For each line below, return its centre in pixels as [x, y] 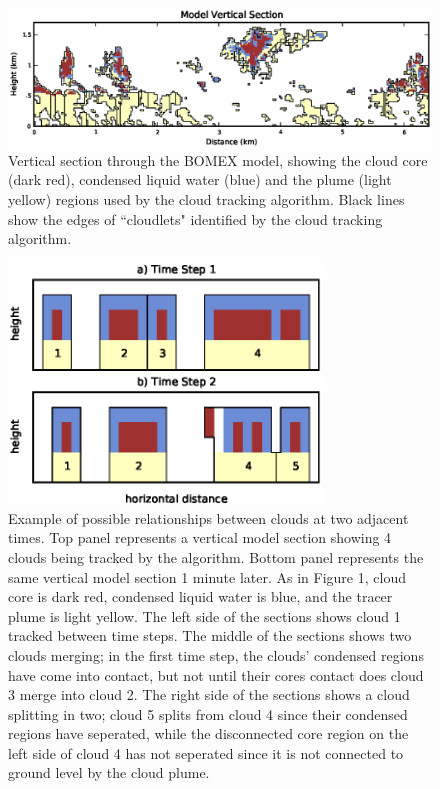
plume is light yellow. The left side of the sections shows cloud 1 [204, 615]
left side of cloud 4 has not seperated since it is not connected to [206, 752]
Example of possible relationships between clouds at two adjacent [208, 517]
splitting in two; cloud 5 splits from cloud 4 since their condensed [208, 713]
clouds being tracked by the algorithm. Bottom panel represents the [216, 556]
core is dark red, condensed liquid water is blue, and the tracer [200, 596]
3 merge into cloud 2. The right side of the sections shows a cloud [209, 694]
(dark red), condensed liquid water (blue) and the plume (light [200, 179]
